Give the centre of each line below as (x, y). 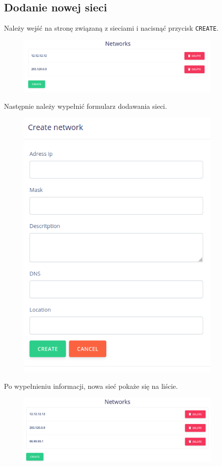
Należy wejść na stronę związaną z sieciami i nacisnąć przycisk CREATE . (111, 28)
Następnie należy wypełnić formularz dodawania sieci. (86, 106)
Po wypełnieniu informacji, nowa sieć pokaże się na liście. (91, 386)
